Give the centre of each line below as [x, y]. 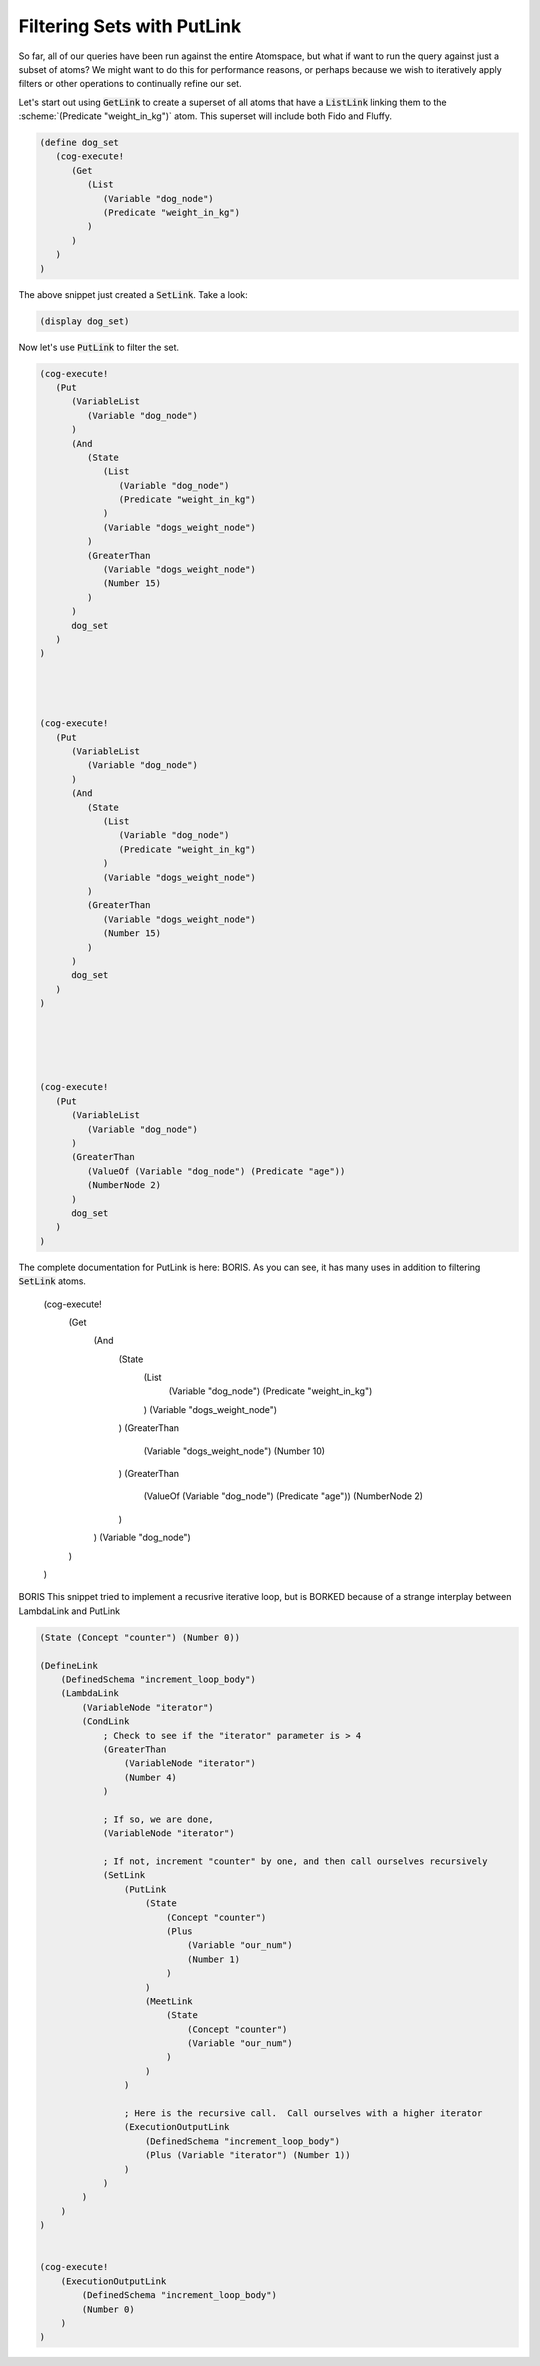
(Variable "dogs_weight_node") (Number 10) [234, 1451]
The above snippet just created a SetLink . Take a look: [133, 294]
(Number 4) [150, 1777]
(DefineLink [69, 1665]
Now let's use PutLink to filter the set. [99, 347]
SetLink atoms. [52, 1281]
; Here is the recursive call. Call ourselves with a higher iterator [303, 2113]
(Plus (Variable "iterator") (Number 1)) [248, 2155]
